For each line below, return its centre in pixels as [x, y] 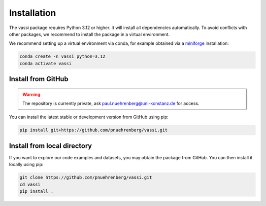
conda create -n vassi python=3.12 [62, 56]
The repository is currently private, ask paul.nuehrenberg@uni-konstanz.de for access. [111, 103]
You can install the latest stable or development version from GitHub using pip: [89, 117]
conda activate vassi [46, 63]
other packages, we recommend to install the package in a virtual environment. [89, 34]
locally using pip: [26, 165]
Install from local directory [50, 146]
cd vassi [30, 184]
